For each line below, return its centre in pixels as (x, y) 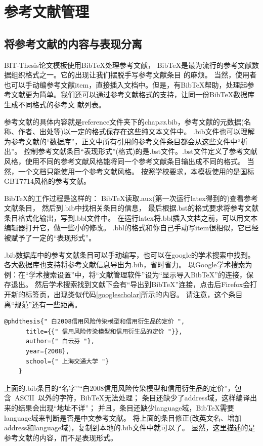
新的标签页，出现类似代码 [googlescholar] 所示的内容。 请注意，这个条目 (127, 294)
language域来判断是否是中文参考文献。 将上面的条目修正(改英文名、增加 (123, 417)
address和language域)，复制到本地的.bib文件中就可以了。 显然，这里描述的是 (130, 428)
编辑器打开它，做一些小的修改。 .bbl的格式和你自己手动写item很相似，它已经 (131, 228)
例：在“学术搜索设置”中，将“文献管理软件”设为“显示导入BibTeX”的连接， (125, 274)
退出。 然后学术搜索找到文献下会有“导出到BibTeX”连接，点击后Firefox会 (130, 284)
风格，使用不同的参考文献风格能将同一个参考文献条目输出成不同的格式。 (124, 161)
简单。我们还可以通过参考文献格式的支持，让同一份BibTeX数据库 (147, 94)
